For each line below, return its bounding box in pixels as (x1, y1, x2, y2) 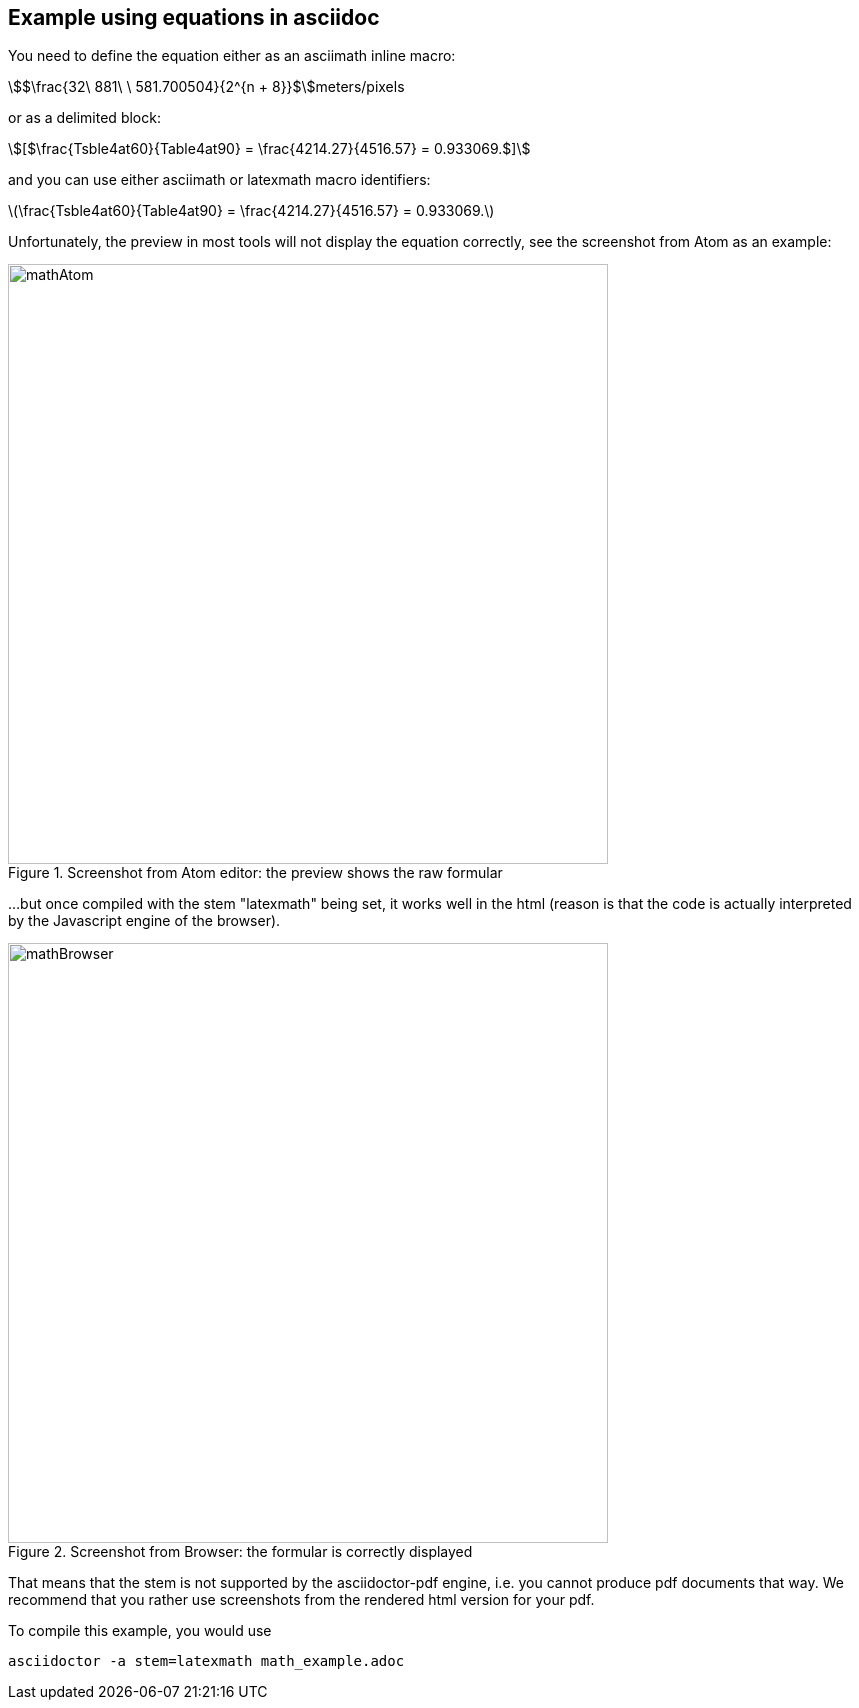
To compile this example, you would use (8, 1622, 272, 1640)
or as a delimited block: (8, 109, 161, 127)
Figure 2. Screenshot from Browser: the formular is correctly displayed (8, 1543, 473, 1561)
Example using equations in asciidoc (8, 5, 380, 30)
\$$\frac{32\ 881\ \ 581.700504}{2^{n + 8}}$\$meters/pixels (8, 78, 405, 96)
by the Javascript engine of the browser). (8, 912, 281, 930)
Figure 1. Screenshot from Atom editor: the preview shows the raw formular (8, 864, 503, 882)
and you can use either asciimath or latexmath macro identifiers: (8, 171, 431, 189)
